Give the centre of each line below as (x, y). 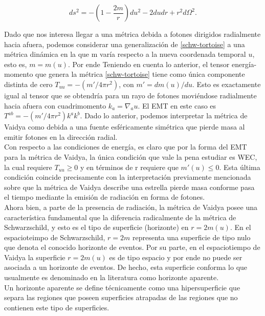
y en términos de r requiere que (129, 167)
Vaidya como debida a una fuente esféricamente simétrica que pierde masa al (125, 127)
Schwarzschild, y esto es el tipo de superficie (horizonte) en (96, 227)
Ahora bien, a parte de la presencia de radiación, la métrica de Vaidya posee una (131, 207)
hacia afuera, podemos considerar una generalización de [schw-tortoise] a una (125, 44)
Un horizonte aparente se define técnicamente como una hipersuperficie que (122, 287)
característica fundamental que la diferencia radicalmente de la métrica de (120, 217)
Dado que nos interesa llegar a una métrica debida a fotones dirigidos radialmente (132, 34)
